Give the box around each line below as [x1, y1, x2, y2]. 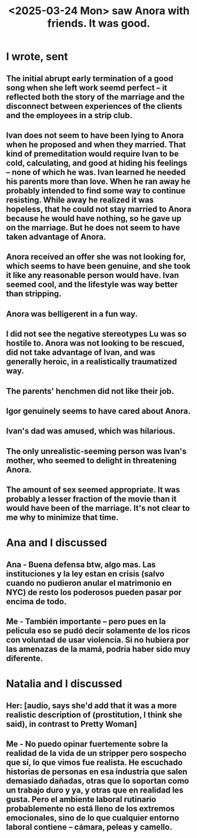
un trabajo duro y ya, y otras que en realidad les [6, 785, 183, 795]
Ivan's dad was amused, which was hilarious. [6, 426, 176, 436]
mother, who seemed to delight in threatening [6, 455, 177, 465]
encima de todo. [6, 596, 67, 607]
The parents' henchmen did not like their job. [6, 386, 175, 396]
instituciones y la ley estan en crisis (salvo [6, 569, 165, 579]
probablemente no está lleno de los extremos [6, 804, 175, 814]
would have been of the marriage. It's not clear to [6, 503, 190, 513]
